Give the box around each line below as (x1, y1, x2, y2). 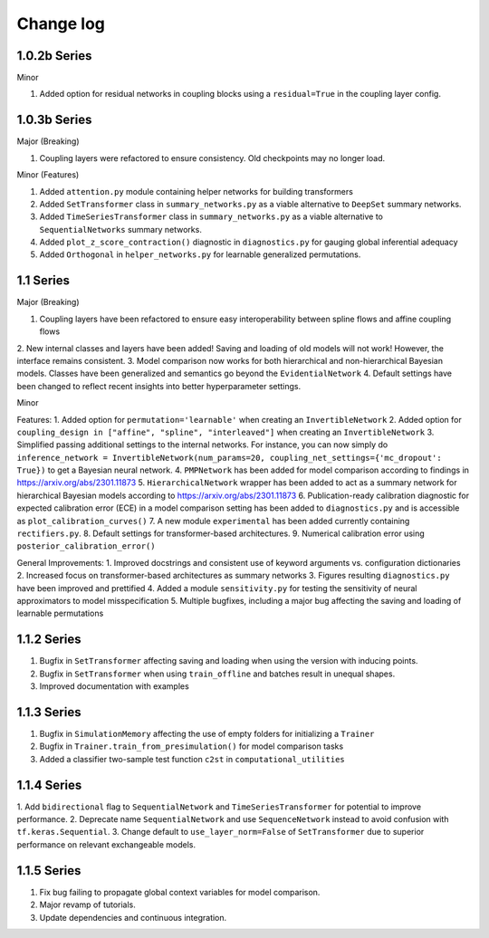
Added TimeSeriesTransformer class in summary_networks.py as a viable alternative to (39, 211, 384, 222)
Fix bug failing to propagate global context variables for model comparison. (39, 886, 321, 897)
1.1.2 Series (16, 632, 81, 647)
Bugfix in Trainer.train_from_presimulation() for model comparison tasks (39, 741, 344, 751)
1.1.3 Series (16, 704, 81, 720)
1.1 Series (16, 273, 71, 289)
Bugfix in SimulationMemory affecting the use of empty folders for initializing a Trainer (39, 728, 375, 739)
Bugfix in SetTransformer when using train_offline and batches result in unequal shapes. (39, 668, 396, 679)
